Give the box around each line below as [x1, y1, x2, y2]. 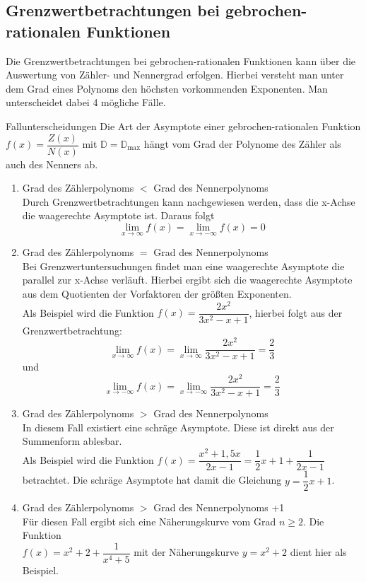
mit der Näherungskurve [134, 545, 240, 559]
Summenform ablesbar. [22, 433, 122, 448]
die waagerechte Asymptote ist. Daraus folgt [22, 208, 215, 223]
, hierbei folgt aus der [249, 305, 343, 320]
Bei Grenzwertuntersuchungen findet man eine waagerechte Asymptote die [22, 258, 345, 273]
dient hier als [290, 545, 347, 559]
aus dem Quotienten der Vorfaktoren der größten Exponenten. [22, 286, 292, 301]
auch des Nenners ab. [6, 156, 98, 171]
